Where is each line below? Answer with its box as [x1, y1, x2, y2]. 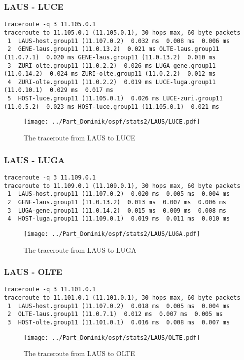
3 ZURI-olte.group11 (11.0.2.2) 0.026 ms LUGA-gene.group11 [7, 62, 216, 69]
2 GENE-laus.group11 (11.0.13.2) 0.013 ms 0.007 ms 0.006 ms [7, 198, 227, 206]
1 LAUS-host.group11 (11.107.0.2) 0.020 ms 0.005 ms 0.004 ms [7, 190, 230, 198]
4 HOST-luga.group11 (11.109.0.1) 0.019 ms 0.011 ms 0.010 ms [7, 215, 230, 223]
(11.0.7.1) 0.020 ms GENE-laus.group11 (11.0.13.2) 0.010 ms [4, 53, 216, 61]
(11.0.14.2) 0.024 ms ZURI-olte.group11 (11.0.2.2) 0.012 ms [4, 70, 216, 78]
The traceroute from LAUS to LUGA [24, 244, 137, 255]
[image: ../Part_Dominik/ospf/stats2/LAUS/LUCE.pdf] [24, 118, 200, 126]
